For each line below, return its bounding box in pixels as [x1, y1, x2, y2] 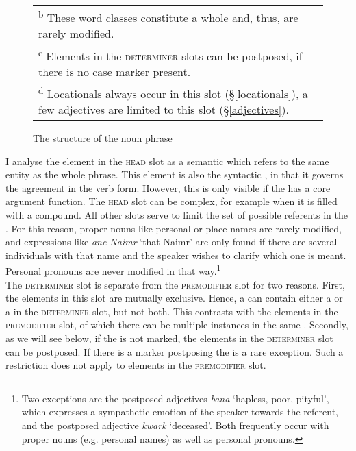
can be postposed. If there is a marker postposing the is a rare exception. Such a [5, 344, 344, 358]
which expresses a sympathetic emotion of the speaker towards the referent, [21, 404, 339, 419]
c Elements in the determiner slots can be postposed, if [38, 45, 303, 64]
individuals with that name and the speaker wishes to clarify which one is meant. [5, 247, 346, 262]
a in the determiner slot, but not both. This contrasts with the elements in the [5, 304, 338, 318]
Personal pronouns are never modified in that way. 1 [5, 262, 221, 278]
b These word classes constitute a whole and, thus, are [38, 8, 298, 26]
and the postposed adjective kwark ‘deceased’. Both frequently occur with [21, 417, 329, 432]
